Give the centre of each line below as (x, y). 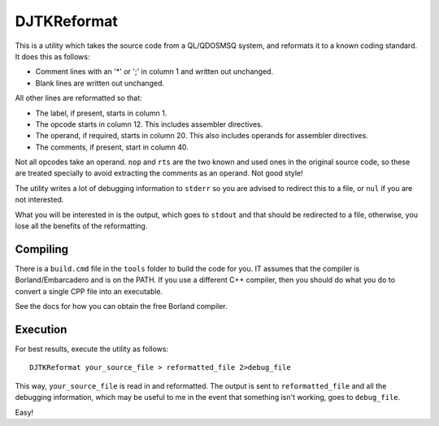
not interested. (39, 200)
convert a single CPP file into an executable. (89, 291)
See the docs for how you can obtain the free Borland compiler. (121, 306)
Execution (41, 329)
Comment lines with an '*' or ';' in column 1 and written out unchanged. (154, 72)
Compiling (42, 249)
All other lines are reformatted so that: (78, 98)
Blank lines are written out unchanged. (100, 83)
